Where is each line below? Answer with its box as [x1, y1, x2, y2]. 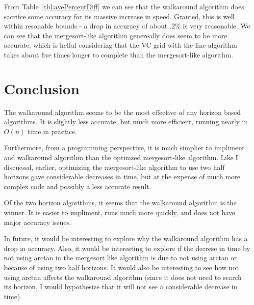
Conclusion [4, 78, 80, 98]
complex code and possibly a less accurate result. [4, 181, 151, 191]
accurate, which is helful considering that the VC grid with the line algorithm [4, 40, 237, 50]
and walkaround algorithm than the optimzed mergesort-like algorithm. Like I [4, 152, 238, 163]
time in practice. [27, 126, 77, 136]
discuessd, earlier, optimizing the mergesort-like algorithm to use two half [4, 162, 225, 172]
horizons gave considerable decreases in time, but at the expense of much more [4, 171, 240, 182]
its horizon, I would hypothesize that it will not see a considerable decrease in [4, 281, 238, 292]
